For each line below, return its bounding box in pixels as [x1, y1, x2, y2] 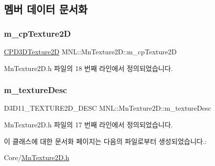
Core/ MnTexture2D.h [4, 152, 70, 163]
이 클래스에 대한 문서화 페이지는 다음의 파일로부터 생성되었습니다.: [4, 136, 207, 146]
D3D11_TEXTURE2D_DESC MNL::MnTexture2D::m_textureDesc [4, 103, 211, 113]
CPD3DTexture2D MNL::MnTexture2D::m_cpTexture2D [4, 47, 177, 56]
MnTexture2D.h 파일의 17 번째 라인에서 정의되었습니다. [4, 119, 173, 129]
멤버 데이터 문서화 [4, 1, 88, 17]
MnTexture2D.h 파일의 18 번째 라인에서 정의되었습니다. [4, 63, 173, 73]
